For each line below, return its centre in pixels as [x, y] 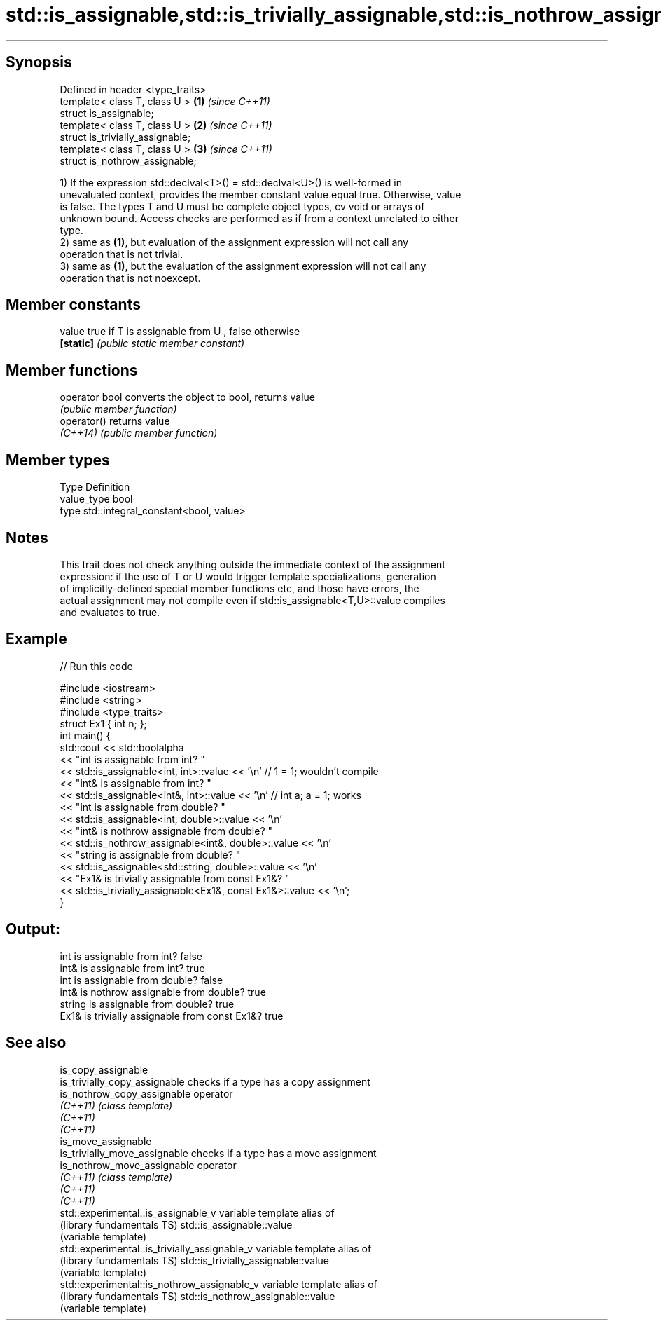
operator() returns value [115, 421]
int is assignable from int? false [131, 956]
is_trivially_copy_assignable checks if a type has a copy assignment [215, 1081]
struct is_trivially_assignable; [125, 137]
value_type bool [96, 499]
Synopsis [39, 62]
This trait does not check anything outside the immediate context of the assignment [252, 564]
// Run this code [96, 666]
